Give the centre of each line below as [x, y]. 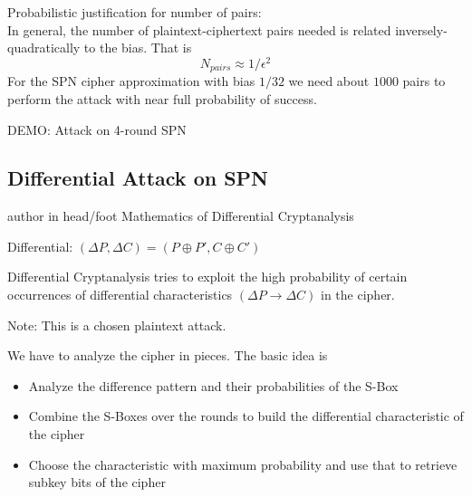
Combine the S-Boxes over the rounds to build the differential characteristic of [246, 416]
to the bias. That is [138, 48]
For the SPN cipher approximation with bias [131, 81]
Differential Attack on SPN [138, 178]
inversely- [421, 29]
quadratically [44, 48]
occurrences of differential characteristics [120, 295]
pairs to [424, 81]
